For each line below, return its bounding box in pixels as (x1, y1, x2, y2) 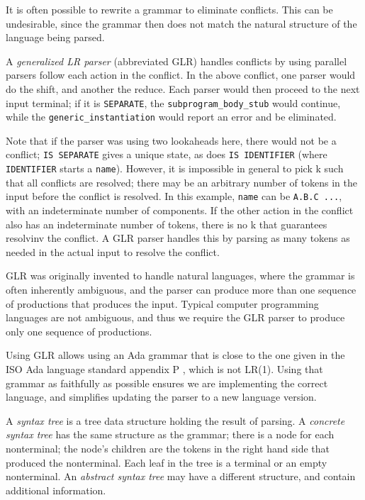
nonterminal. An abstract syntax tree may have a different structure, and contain (6, 469, 356, 484)
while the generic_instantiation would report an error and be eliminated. (6, 109, 337, 124)
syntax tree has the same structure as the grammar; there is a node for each (6, 427, 335, 442)
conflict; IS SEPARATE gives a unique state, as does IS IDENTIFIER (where (6, 147, 327, 162)
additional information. (6, 482, 106, 497)
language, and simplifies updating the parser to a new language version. (6, 389, 317, 404)
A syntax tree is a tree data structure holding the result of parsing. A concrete (6, 413, 345, 428)
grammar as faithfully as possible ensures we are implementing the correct (6, 375, 328, 390)
